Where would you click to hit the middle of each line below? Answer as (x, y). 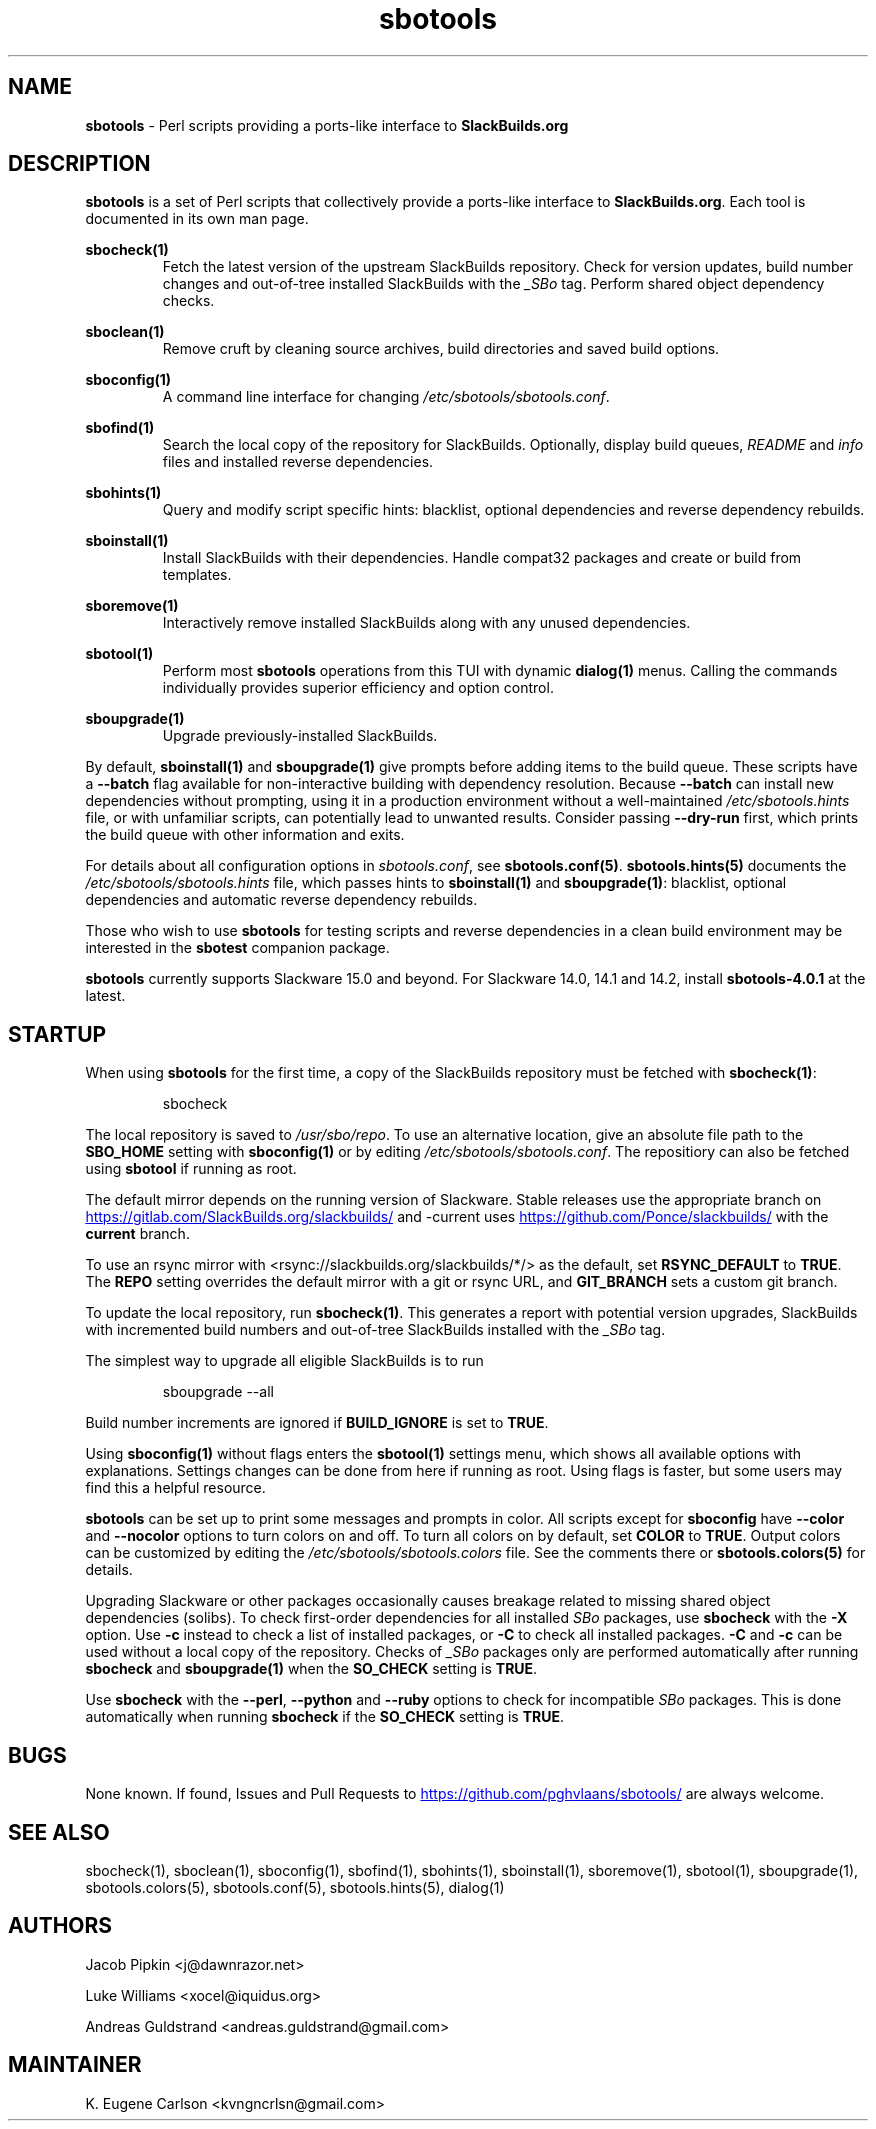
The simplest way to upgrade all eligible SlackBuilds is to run (284, 1361)
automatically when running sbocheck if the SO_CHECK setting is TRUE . (324, 1717)
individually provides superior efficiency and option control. (358, 688)
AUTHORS (60, 1926)
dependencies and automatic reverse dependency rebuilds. (281, 900)
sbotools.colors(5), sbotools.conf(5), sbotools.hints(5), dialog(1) (295, 1887)
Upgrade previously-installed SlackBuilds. (300, 736)
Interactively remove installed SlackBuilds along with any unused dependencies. (426, 623)
